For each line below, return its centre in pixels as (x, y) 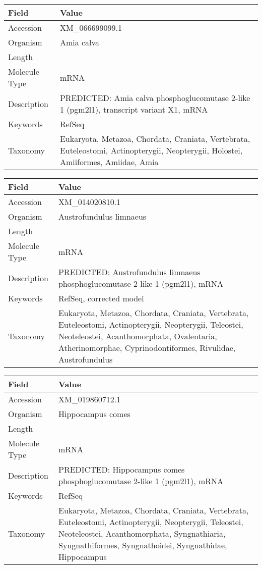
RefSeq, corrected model (101, 298)
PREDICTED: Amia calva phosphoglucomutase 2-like (155, 98)
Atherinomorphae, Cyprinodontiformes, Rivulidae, (147, 348)
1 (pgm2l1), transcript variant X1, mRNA (134, 109)
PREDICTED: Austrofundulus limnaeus (129, 272)
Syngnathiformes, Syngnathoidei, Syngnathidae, (143, 545)
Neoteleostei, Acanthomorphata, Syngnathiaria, (142, 533)
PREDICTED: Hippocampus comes (122, 469)
